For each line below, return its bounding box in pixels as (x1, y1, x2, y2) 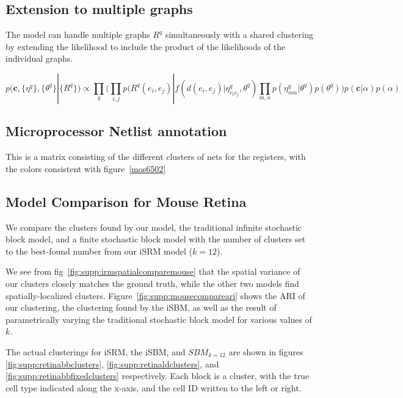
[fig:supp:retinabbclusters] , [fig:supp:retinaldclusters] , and (5, 357, 219, 370)
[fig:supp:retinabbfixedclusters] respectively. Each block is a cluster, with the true (5, 369, 310, 382)
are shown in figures (228, 345, 303, 358)
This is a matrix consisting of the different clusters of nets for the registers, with (5, 150, 306, 163)
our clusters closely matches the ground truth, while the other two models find (5, 277, 299, 289)
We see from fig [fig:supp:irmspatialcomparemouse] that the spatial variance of (5, 265, 300, 278)
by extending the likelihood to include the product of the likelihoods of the (5, 40, 286, 52)
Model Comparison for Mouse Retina (5, 192, 247, 211)
